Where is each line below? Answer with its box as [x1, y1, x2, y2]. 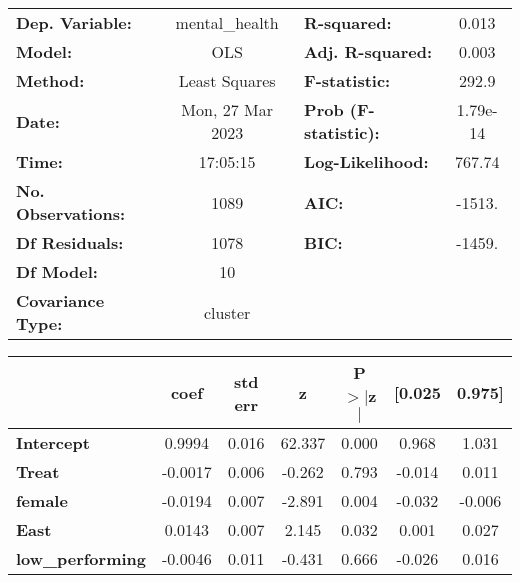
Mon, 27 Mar [181, 98, 273, 121]
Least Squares [178, 69, 276, 92]
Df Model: [16, 260, 98, 283]
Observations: [16, 202, 126, 225]
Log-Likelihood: [304, 150, 429, 173]
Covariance [16, 289, 105, 312]
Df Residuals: [16, 231, 124, 254]
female [16, 489, 68, 512]
